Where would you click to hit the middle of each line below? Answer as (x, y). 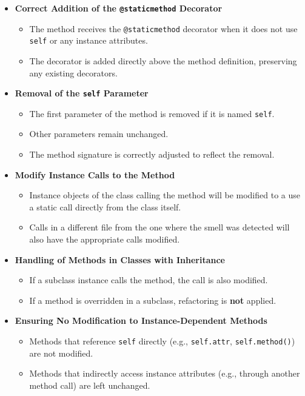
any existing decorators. (73, 72)
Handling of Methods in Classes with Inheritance (120, 259)
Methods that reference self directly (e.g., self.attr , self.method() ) (162, 341)
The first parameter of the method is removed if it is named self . (152, 113)
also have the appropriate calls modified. (105, 239)
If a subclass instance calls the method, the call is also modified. (149, 280)
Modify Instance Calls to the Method (95, 174)
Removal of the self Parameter (82, 93)
